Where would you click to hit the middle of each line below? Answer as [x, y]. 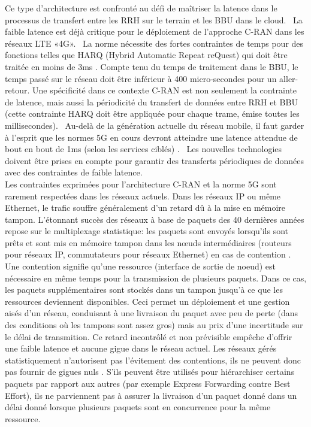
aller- [289, 78]
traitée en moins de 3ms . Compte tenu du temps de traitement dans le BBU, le [152, 66]
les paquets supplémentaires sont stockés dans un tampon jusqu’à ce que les [144, 290]
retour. [17, 90]
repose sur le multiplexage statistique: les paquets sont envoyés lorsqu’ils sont [147, 231]
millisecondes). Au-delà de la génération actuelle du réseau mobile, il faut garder [155, 125]
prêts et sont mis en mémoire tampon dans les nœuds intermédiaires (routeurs [148, 242]
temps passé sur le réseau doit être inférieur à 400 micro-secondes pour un [141, 78]
